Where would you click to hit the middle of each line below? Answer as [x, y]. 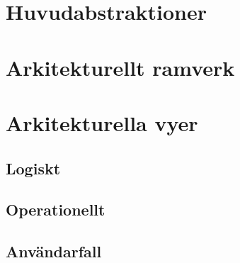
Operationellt [56, 209]
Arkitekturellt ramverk [120, 67]
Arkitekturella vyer [102, 122]
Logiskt [33, 168]
